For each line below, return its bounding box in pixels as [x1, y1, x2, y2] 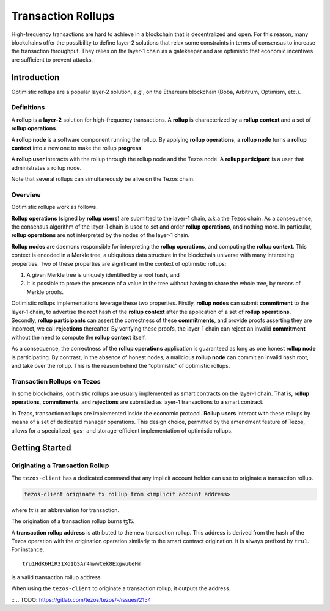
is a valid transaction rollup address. [11, 574, 103, 581]
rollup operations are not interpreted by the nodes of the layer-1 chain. [11, 232, 190, 239]
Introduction [11, 72, 60, 82]
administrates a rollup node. [11, 164, 82, 171]
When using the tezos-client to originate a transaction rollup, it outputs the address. [11, 585, 231, 592]
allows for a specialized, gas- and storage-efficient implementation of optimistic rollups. [11, 426, 233, 434]
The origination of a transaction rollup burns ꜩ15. [11, 518, 135, 525]
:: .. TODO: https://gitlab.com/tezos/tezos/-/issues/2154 [11, 596, 152, 603]
